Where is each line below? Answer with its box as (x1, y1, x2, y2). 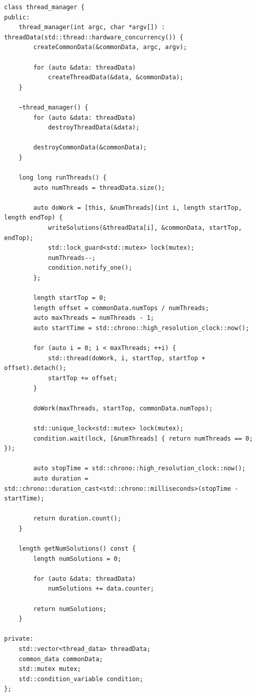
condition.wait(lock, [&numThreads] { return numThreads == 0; (33, 434, 253, 442)
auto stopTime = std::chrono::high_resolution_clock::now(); (33, 465, 246, 472)
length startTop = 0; (33, 294, 107, 302)
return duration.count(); (33, 515, 122, 523)
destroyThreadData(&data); (48, 124, 139, 132)
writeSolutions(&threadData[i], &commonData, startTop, (48, 224, 242, 232)
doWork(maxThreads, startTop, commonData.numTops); (33, 404, 213, 412)
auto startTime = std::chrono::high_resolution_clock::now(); (33, 324, 249, 332)
